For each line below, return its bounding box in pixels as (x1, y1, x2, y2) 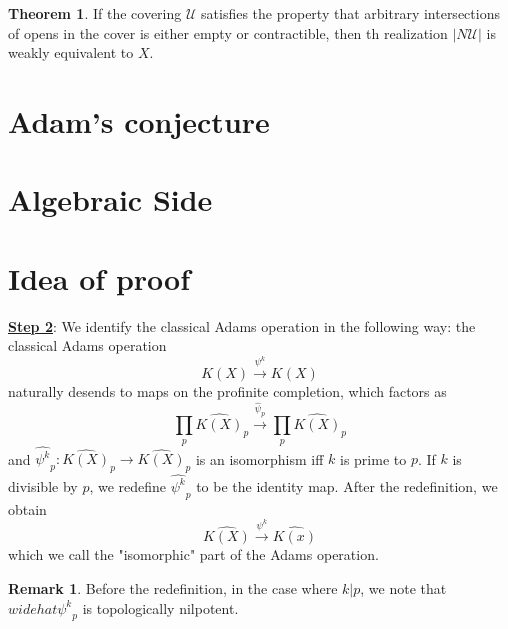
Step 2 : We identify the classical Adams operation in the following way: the (8, 315, 476, 336)
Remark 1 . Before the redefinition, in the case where (8, 578, 338, 599)
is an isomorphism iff (195, 448, 324, 469)
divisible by (8, 475, 78, 496)
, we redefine (89, 475, 167, 496)
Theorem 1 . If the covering (8, 3, 182, 23)
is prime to (340, 448, 407, 469)
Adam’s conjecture (8, 100, 270, 141)
